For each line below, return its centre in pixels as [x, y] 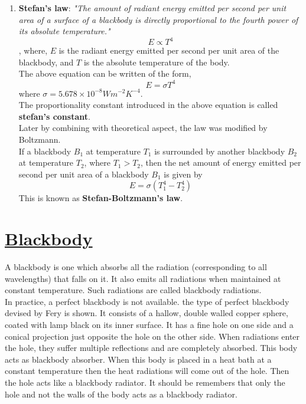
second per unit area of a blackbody [84, 174]
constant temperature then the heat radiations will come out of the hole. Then [147, 371]
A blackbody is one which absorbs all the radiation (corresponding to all [136, 267]
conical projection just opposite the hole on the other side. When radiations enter [152, 336]
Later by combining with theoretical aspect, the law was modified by [143, 128]
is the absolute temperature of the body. [157, 62]
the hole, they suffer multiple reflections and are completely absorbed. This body [151, 348]
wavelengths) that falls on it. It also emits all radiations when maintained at [143, 278]
